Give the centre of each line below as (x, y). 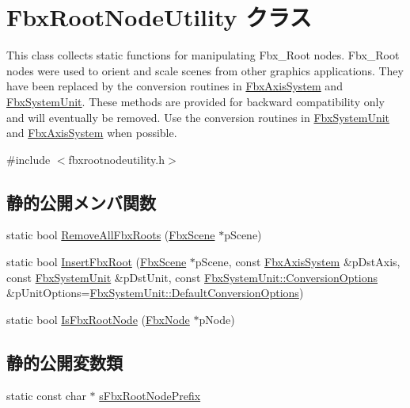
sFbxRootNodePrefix (150, 395)
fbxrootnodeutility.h (116, 159)
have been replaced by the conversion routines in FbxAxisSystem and (175, 86)
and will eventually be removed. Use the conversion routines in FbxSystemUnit (198, 117)
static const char (46, 395)
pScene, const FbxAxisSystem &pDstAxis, (298, 262)
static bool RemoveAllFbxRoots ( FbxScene (111, 235)
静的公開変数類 (65, 362)
